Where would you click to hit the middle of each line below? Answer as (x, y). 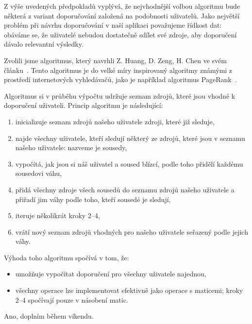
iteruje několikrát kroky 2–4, (58, 215)
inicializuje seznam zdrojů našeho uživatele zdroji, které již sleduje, (115, 121)
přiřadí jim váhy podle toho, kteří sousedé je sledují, (93, 199)
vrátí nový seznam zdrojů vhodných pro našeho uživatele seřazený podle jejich (132, 231)
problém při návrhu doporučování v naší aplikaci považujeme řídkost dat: (113, 25)
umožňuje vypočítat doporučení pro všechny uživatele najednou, (111, 274)
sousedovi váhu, (38, 173)
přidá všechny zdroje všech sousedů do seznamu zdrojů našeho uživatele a (125, 189)
